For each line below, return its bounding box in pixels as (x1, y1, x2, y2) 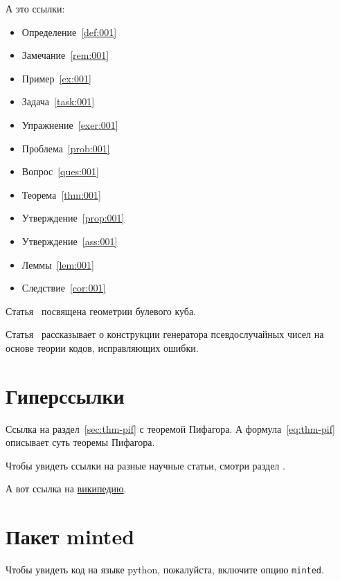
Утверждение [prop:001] (21, 211, 125, 225)
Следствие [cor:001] (21, 280, 106, 295)
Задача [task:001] (21, 94, 95, 109)
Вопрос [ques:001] (21, 164, 99, 179)
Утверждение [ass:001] (21, 233, 118, 248)
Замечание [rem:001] (21, 48, 109, 62)
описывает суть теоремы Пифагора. (6, 435, 155, 449)
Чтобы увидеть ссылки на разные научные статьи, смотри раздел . (6, 458, 285, 472)
